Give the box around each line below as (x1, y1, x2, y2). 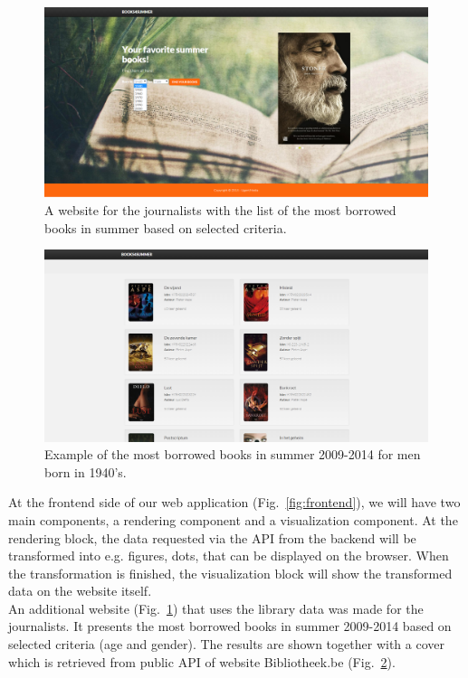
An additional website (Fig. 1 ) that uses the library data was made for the (8, 598, 424, 617)
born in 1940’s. (44, 462, 127, 481)
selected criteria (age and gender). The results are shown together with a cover (8, 635, 444, 654)
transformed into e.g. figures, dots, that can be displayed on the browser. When (8, 546, 449, 565)
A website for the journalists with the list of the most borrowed (44, 200, 396, 219)
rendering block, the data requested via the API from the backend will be (8, 528, 416, 547)
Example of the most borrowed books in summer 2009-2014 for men (44, 445, 421, 464)
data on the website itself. (8, 581, 152, 600)
